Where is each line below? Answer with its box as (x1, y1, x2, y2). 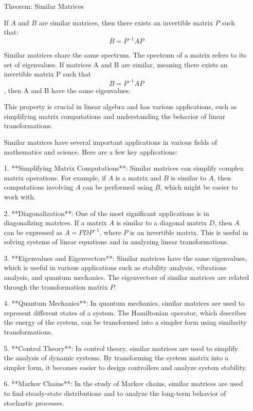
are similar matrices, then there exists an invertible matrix (38, 17, 213, 27)
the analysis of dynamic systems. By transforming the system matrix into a (4, 352, 229, 363)
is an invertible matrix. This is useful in (130, 227, 249, 237)
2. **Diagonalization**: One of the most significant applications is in (4, 208, 209, 218)
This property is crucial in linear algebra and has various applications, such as (4, 101, 237, 112)
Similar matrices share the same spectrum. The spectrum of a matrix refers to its (4, 50, 247, 60)
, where (99, 227, 122, 237)
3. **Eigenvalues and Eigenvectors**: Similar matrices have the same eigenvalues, (4, 253, 247, 263)
